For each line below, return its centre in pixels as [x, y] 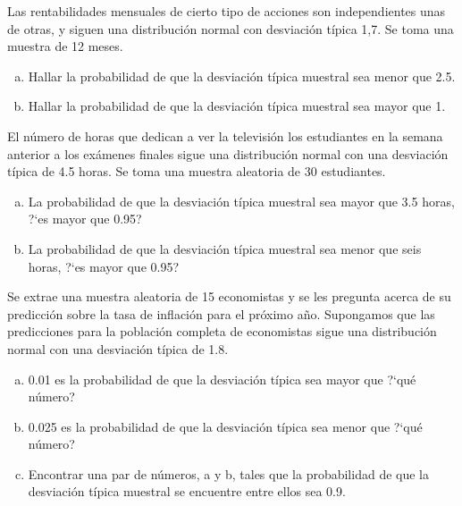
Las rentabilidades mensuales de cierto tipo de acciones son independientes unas [227, 11]
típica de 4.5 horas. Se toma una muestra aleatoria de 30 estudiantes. [197, 171]
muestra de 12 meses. [65, 46]
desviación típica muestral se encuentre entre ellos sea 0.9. [187, 491]
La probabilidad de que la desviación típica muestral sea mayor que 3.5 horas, [241, 201]
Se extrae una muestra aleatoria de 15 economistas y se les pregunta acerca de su [229, 296]
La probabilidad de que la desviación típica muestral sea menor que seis [225, 248]
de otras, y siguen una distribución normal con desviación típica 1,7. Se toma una [231, 28]
